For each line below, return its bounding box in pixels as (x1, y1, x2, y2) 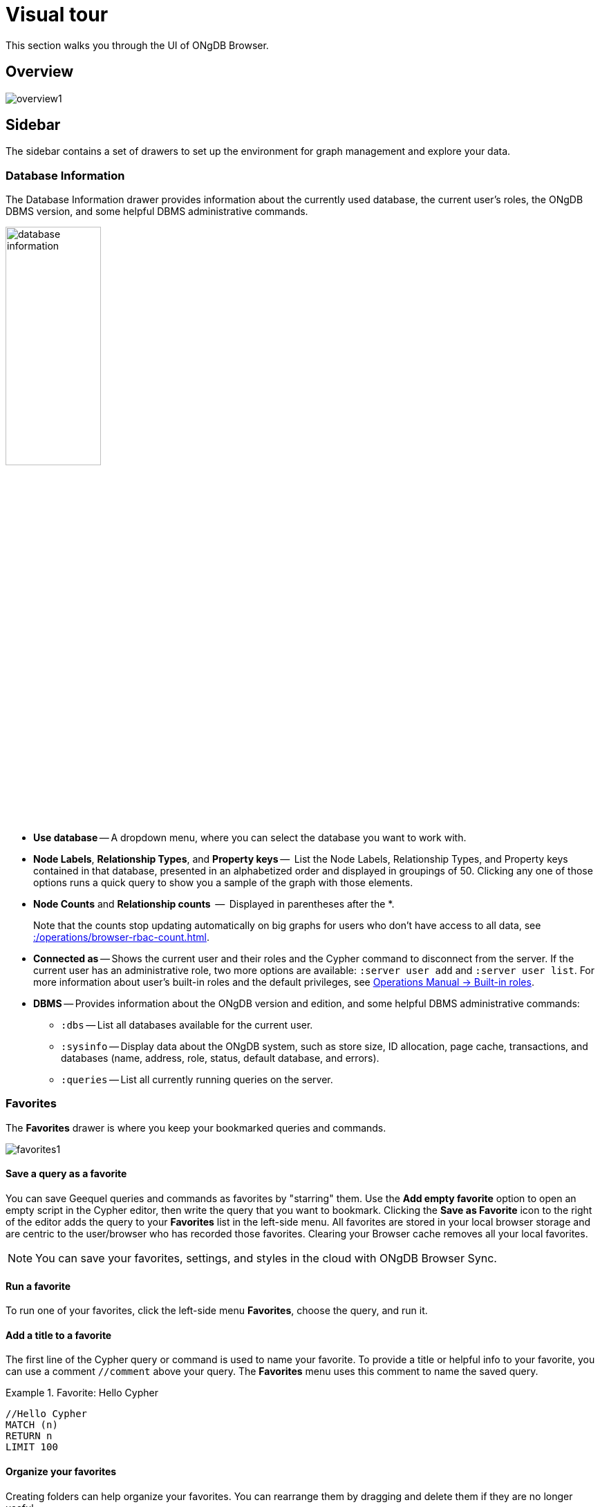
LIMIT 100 (6, 1441, 58, 1453)
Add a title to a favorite (6, 1329, 112, 1341)
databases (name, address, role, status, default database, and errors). (61, 1051, 379, 1064)
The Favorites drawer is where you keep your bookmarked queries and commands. (6, 1121, 386, 1134)
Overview (6, 63, 74, 81)
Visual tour (6, 3, 109, 26)
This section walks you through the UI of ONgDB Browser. (6, 39, 269, 51)
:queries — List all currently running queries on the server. (61, 1073, 333, 1085)
